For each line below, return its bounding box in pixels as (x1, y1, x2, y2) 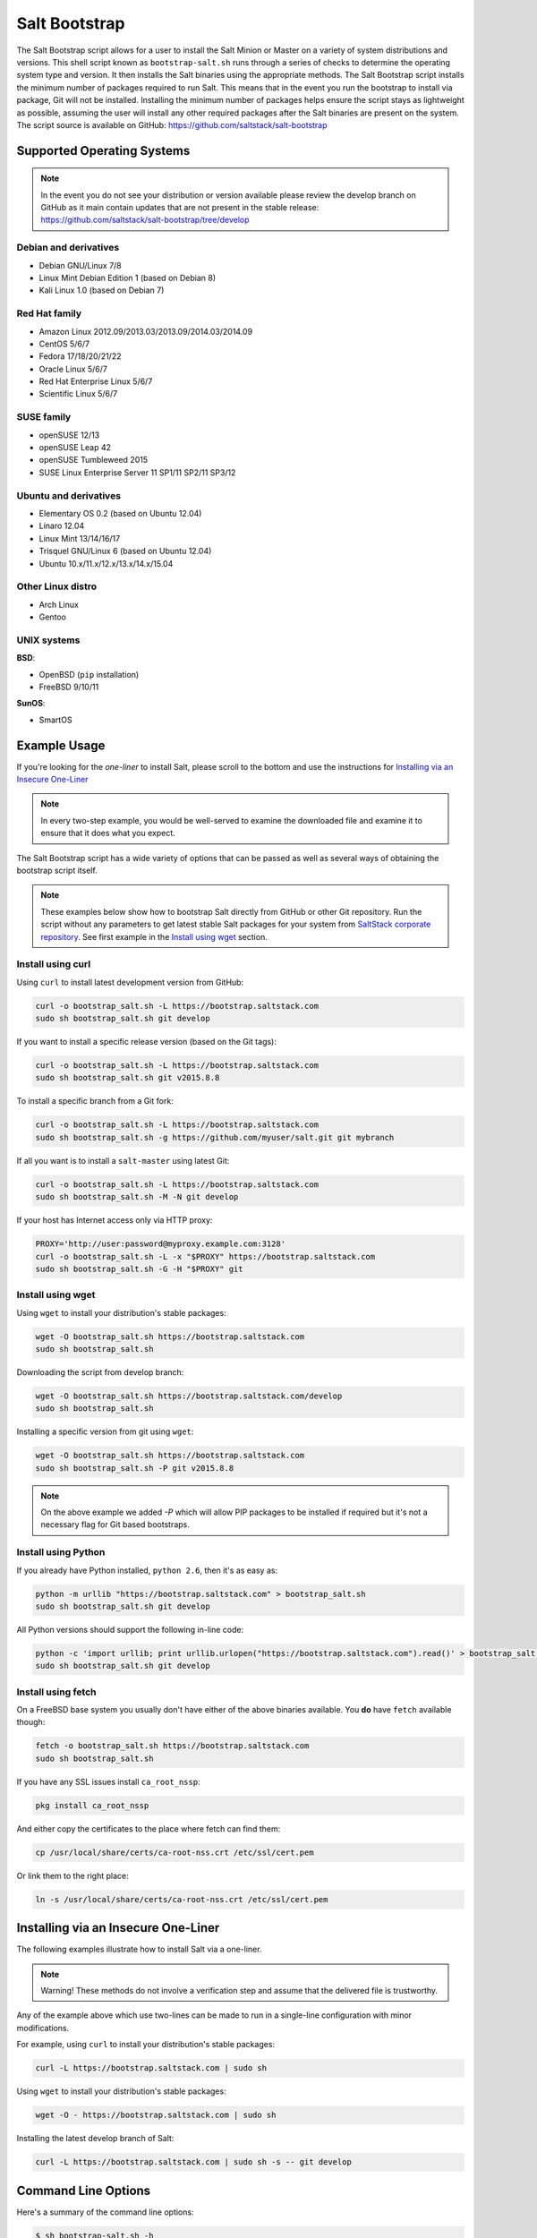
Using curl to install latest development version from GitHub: (16, 977, 244, 987)
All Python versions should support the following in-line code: (16, 1624, 244, 1635)
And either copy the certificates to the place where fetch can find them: (16, 1823, 281, 1834)
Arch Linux (38, 599, 80, 610)
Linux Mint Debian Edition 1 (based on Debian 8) (38, 273, 217, 283)
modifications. (16, 2022, 70, 2033)
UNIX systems (16, 634, 81, 646)
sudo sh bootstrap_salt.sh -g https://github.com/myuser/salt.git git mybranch (35, 1132, 395, 1142)
